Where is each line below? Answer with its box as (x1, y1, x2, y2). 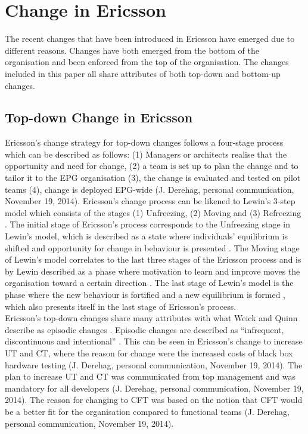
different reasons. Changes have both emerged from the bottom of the (5, 44, 259, 56)
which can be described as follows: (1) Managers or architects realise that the (5, 147, 287, 160)
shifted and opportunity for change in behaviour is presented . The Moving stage (5, 241, 300, 254)
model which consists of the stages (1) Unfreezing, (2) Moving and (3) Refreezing (5, 206, 301, 218)
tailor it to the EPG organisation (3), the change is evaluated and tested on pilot (5, 171, 301, 184)
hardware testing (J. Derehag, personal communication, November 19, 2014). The (5, 358, 303, 371)
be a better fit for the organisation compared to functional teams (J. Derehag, (5, 405, 290, 417)
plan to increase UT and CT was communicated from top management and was (5, 370, 295, 383)
